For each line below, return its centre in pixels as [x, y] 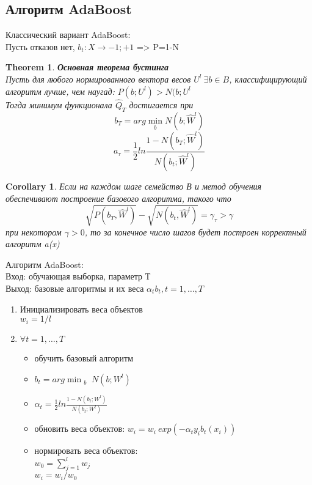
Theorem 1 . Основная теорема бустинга [87, 67]
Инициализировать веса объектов [81, 309]
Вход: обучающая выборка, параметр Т [78, 276]
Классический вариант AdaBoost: [68, 35]
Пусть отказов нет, [40, 46]
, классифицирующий [268, 79]
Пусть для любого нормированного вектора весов [98, 79]
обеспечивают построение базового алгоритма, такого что [118, 198]
